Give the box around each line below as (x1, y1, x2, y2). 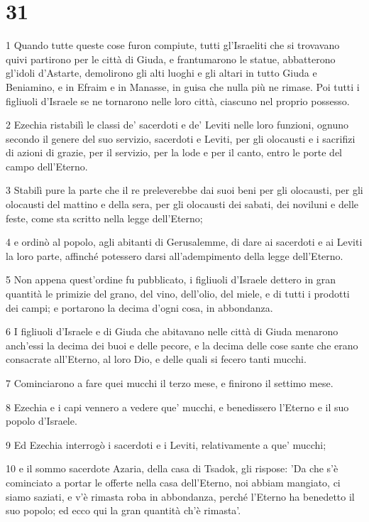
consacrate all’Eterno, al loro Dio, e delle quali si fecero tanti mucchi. (6, 352, 307, 366)
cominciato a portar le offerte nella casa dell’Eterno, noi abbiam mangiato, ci (6, 474, 341, 489)
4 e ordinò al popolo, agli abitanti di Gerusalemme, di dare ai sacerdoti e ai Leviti (6, 234, 363, 249)
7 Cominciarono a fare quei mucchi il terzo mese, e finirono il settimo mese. (6, 376, 334, 390)
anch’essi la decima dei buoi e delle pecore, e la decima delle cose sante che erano (6, 337, 358, 352)
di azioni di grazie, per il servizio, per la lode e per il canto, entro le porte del (6, 145, 343, 160)
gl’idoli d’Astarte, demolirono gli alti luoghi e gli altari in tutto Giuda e (6, 65, 317, 80)
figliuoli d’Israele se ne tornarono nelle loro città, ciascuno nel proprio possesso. (6, 93, 350, 108)
